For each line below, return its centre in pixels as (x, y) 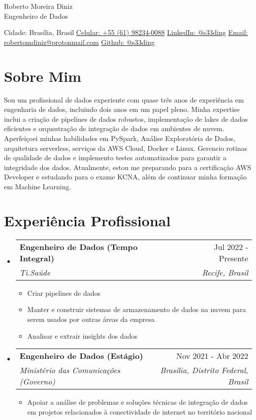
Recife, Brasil (225, 272)
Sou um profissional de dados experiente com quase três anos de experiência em (124, 99)
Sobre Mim (43, 76)
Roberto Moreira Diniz (38, 6)
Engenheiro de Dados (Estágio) (81, 356)
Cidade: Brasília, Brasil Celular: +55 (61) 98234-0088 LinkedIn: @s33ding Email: (126, 32)
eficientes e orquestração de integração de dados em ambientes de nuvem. (114, 128)
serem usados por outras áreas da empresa (91, 319)
